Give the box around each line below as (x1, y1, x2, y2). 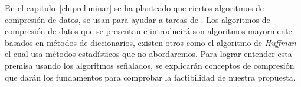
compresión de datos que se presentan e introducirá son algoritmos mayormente (5, 25, 292, 37)
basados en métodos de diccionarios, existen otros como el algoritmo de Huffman (5, 36, 296, 48)
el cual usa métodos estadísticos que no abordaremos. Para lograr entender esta (5, 48, 292, 60)
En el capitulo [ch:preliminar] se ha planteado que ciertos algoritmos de (5, 2, 264, 14)
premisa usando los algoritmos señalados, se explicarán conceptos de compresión (5, 59, 295, 71)
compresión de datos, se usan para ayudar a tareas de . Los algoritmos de (5, 13, 270, 25)
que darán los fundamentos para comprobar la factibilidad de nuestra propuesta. (5, 71, 296, 83)
